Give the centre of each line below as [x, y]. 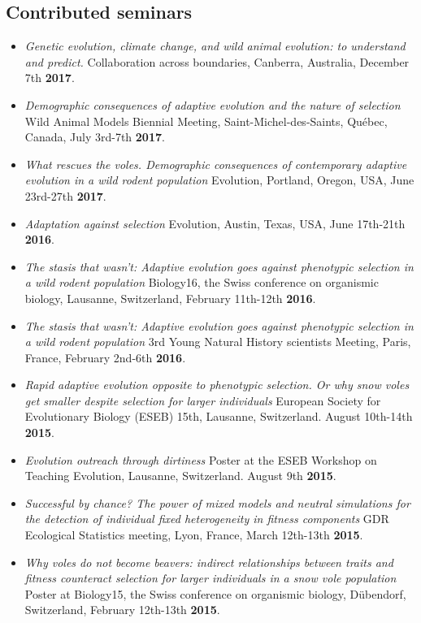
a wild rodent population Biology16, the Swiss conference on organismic [202, 282]
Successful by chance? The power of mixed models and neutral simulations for [217, 502]
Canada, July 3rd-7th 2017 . [95, 137]
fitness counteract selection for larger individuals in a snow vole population [210, 578]
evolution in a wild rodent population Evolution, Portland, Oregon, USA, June [219, 180]
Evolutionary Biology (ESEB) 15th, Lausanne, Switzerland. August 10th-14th [219, 416]
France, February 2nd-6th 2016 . [105, 357]
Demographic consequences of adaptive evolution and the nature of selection [213, 104]
